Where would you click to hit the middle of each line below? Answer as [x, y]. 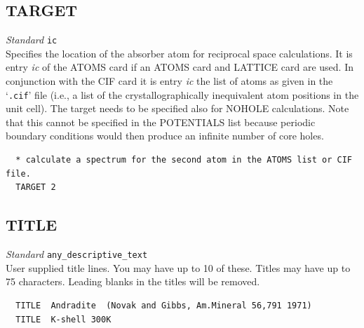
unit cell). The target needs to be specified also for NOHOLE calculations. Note [177, 108]
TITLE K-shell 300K [63, 319]
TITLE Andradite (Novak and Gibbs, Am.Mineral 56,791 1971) [164, 305]
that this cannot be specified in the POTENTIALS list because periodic [161, 122]
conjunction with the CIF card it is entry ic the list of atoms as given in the [169, 81]
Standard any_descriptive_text [77, 254]
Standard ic [32, 40]
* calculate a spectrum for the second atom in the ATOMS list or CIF [184, 160]
